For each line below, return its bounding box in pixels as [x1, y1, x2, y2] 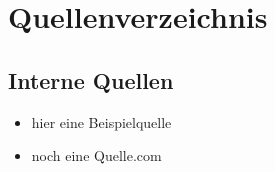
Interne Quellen [8, 64, 174, 95]
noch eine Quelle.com [31, 145, 162, 166]
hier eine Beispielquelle [31, 111, 172, 132]
